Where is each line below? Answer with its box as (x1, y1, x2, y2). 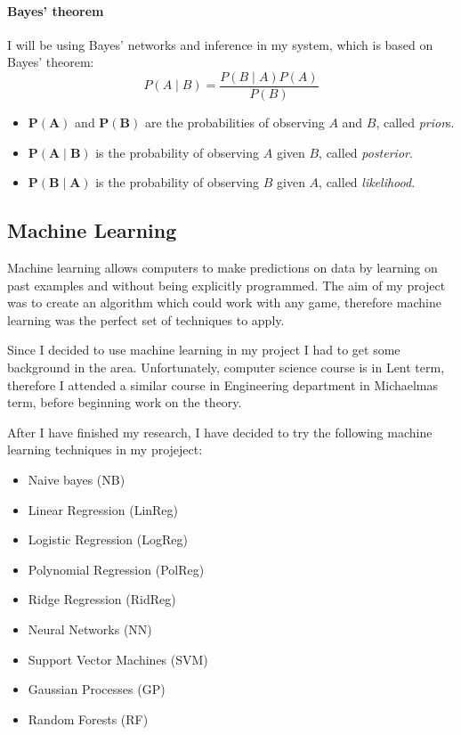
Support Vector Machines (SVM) (28, 649, 208, 668)
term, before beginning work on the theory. (7, 393, 242, 412)
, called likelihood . (319, 173, 416, 192)
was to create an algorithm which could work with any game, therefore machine (7, 293, 441, 312)
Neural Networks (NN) (28, 619, 152, 638)
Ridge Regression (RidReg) (28, 590, 176, 608)
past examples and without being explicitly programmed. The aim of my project (7, 275, 446, 294)
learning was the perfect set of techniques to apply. (7, 310, 285, 329)
